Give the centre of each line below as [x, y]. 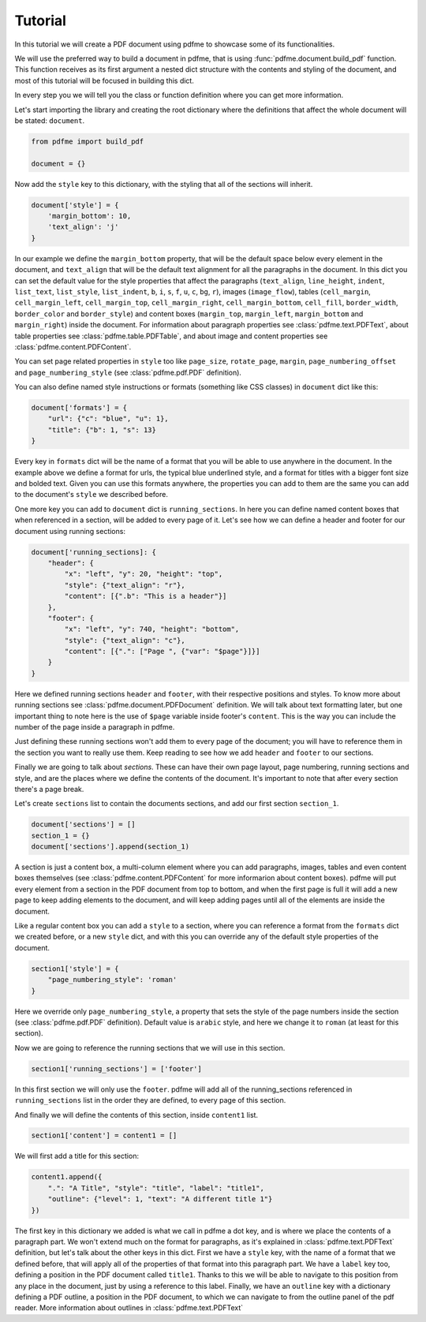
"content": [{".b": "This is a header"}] [146, 596]
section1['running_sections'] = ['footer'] [117, 1068]
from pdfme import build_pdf [88, 141]
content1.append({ [67, 1177]
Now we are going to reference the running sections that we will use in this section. [150, 1048]
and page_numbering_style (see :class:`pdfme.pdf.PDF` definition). [128, 372]
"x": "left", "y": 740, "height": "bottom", [152, 629]
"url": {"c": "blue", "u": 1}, [108, 419]
